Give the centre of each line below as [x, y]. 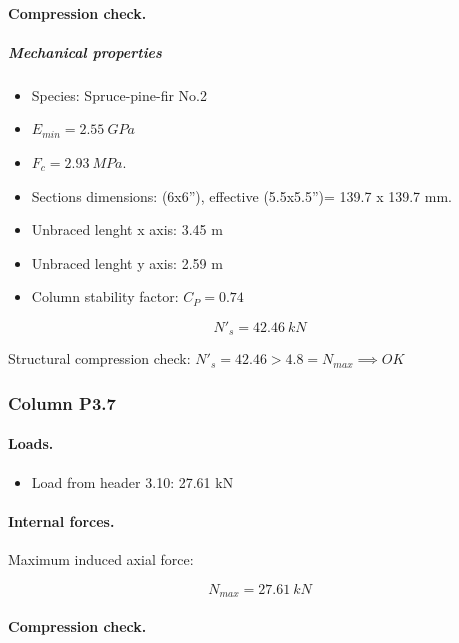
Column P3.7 [62, 402]
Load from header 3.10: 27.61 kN [132, 481]
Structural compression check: [99, 358]
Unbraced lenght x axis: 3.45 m [127, 229]
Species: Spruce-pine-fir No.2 [119, 94]
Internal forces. [61, 520]
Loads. [31, 443]
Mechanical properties [85, 51]
